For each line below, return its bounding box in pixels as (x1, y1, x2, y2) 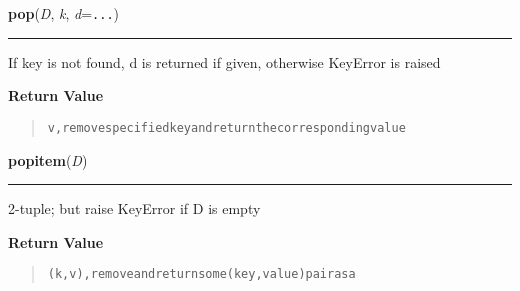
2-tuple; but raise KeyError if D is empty (8, 198, 261, 219)
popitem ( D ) (8, 149, 88, 170)
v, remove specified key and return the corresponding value (47, 120, 406, 135)
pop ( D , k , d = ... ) (8, 3, 119, 23)
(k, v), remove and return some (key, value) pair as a (47, 267, 356, 282)
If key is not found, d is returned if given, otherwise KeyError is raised (8, 51, 441, 72)
